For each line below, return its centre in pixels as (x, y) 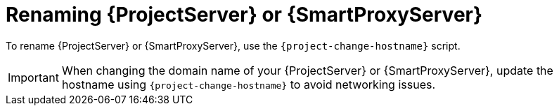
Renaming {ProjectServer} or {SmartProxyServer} (244, 15)
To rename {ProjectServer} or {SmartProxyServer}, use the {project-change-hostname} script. (233, 45)
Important (33, 77)
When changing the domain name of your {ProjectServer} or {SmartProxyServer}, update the (307, 70)
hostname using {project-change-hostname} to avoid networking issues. (249, 84)
